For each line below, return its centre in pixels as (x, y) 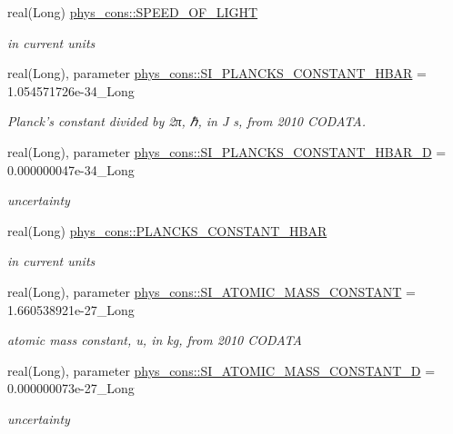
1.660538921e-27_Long (71, 309)
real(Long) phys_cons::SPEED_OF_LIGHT (133, 12)
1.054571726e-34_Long (71, 90)
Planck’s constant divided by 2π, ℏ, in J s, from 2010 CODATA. (186, 121)
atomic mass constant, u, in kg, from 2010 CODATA (155, 340)
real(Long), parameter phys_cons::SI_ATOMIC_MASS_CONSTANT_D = (221, 370)
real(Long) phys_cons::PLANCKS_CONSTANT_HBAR (167, 230)
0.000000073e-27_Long (71, 388)
